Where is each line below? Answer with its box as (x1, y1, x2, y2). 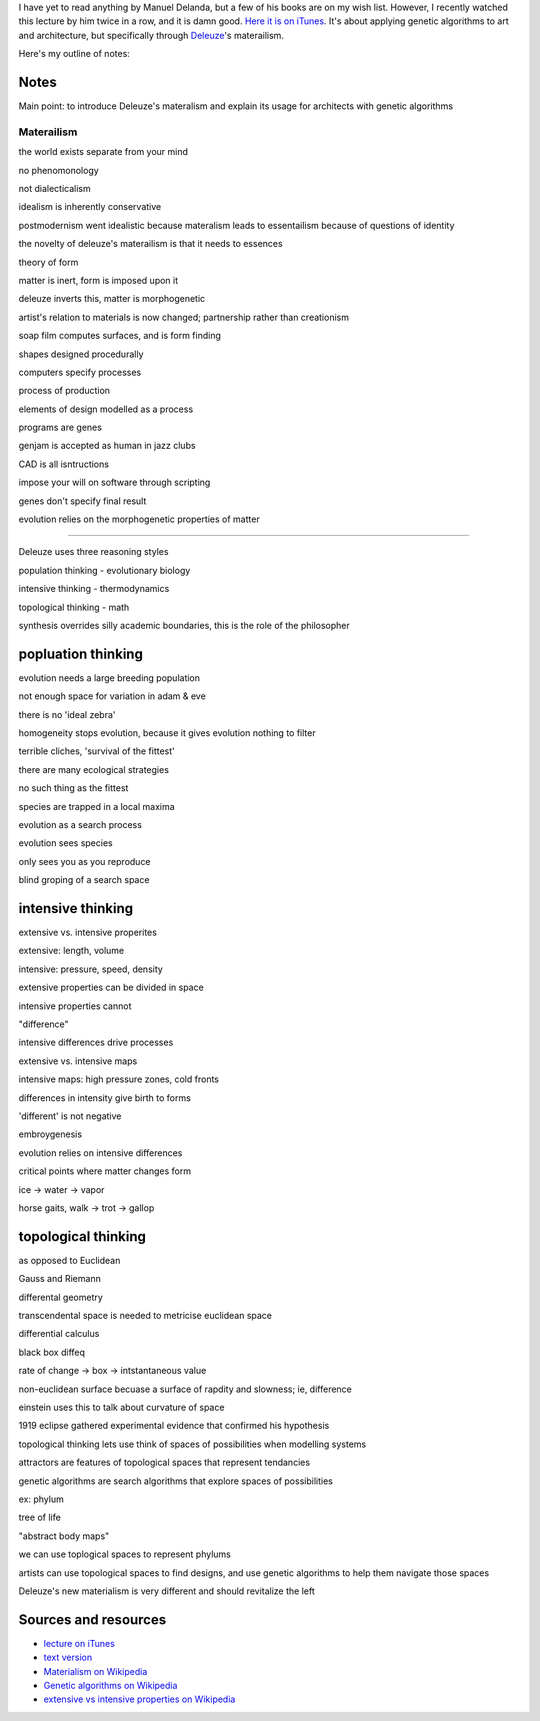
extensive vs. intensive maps (18, 1055, 138, 1067)
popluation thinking (18, 645, 144, 662)
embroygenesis (18, 1128, 83, 1140)
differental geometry (18, 1291, 104, 1303)
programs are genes (18, 421, 102, 434)
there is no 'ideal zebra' (18, 708, 116, 720)
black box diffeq (18, 1346, 85, 1358)
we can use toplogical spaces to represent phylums (18, 1548, 232, 1560)
